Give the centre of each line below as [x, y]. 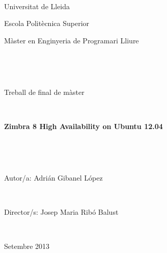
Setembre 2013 [27, 246]
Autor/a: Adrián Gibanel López [53, 177]
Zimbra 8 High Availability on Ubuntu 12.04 [83, 126]
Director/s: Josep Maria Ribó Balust [61, 211]
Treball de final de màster [44, 92]
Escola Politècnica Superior [47, 23]
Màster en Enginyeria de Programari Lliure [72, 40]
